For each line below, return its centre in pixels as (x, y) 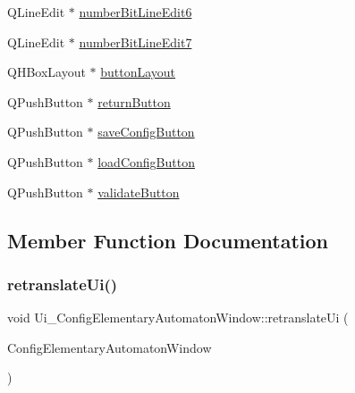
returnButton (134, 101)
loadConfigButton (146, 161)
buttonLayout (138, 72)
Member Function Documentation (168, 240)
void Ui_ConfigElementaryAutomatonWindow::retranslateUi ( (178, 318)
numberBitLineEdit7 (135, 42)
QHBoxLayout (46, 72)
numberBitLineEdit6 (135, 12)
